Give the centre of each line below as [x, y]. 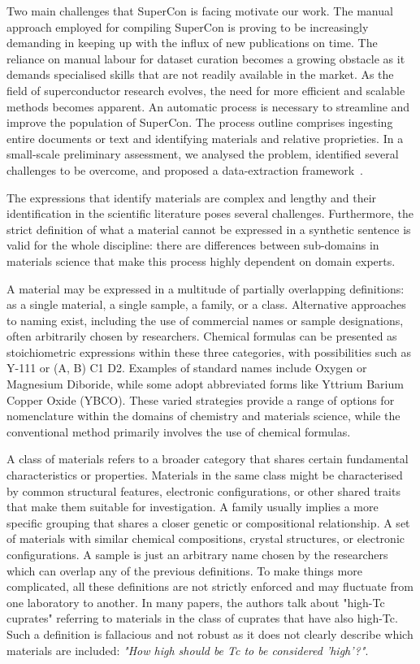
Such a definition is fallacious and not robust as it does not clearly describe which [210, 634]
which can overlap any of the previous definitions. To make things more [184, 570]
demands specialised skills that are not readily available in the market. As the [200, 74]
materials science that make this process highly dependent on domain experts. [201, 260]
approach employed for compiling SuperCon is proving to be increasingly [188, 26]
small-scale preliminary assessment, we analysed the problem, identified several [203, 154]
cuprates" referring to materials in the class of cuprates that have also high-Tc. [202, 618]
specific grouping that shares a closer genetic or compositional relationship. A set [208, 522]
